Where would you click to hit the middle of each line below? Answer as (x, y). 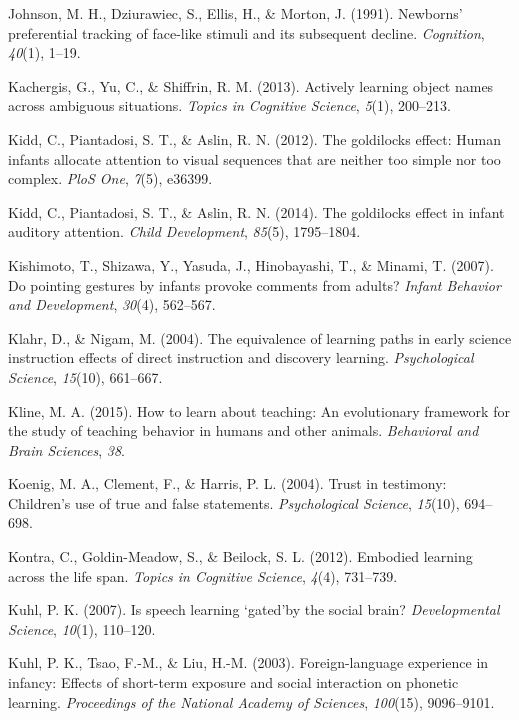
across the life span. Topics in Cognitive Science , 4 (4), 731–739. (203, 575)
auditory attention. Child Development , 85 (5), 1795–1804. (184, 231)
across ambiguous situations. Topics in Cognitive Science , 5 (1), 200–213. (229, 105)
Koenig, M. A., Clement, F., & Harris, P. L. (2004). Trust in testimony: (227, 483)
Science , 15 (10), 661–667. (85, 376)
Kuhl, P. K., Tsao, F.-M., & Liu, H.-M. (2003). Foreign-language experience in (248, 662)
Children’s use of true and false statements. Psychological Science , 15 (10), (234, 502)
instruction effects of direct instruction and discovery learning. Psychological (241, 357)
